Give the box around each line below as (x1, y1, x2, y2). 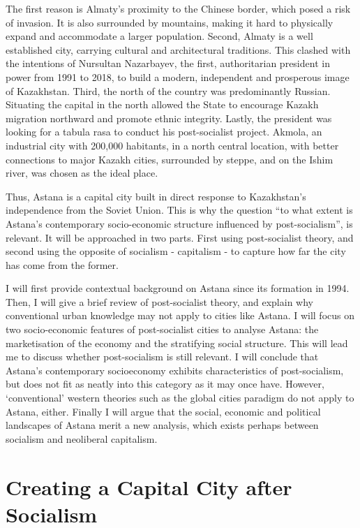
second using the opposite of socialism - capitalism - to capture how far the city (6, 244, 346, 258)
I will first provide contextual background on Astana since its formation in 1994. (6, 281, 350, 295)
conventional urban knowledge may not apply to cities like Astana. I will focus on (6, 308, 354, 323)
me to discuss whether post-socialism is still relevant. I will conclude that (6, 349, 319, 364)
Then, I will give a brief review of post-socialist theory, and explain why (6, 294, 313, 309)
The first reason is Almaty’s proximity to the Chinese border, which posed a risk (6, 1, 351, 15)
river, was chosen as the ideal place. (6, 166, 158, 180)
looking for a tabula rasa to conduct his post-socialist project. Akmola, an (6, 124, 322, 139)
